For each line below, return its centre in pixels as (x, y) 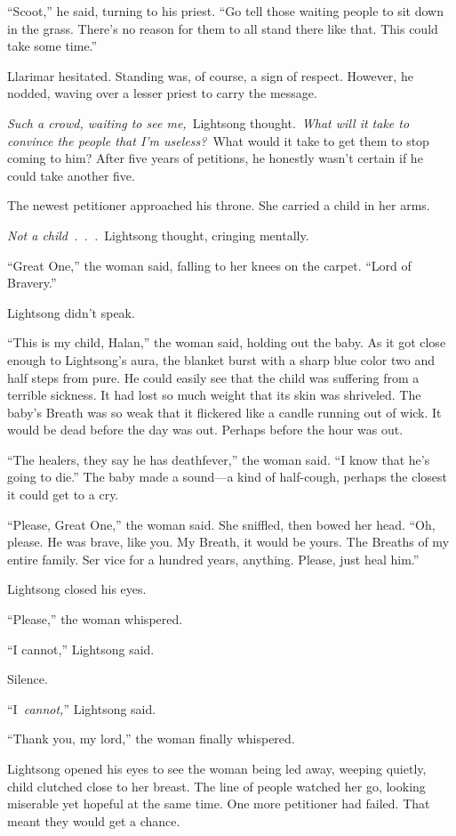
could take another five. (71, 175)
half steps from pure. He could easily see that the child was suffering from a (213, 377)
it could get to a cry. (63, 495)
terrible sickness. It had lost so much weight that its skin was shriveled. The (214, 395)
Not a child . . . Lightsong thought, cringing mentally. (158, 235)
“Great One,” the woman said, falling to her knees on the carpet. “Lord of (209, 265)
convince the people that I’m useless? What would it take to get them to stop (218, 140)
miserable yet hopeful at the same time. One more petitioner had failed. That (219, 804)
